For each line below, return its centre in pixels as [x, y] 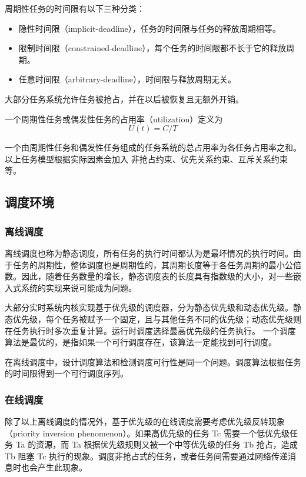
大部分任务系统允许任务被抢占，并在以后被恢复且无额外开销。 [124, 99]
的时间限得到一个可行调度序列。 [66, 373]
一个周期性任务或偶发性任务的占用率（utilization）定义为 [114, 119]
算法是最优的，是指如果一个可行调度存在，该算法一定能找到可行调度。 [141, 342]
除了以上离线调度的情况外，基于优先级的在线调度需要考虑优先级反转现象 [145, 421]
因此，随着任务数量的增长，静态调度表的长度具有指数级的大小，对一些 [157, 276]
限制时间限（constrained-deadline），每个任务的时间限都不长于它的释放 [152, 48]
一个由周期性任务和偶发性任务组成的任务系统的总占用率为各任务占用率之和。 [153, 147]
